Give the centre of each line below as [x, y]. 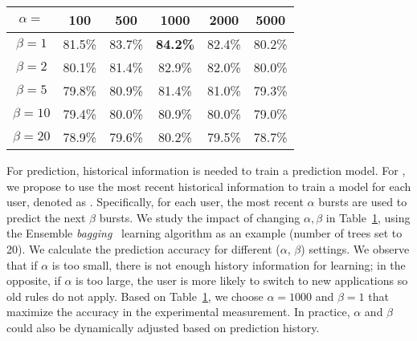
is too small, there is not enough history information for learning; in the [229, 264]
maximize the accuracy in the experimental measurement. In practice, [178, 312]
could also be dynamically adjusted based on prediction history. [163, 327]
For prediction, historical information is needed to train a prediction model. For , [206, 170]
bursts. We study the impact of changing [200, 217]
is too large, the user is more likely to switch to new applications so [242, 280]
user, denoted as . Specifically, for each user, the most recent [155, 202]
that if [22, 264]
